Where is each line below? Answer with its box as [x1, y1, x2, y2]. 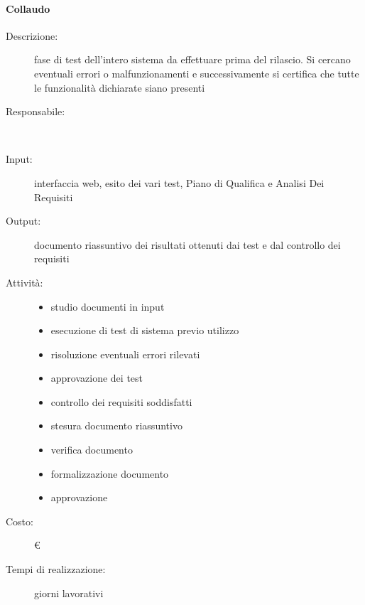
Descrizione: [6, 28, 58, 43]
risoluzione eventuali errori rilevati [50, 346, 200, 361]
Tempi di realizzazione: [6, 562, 106, 577]
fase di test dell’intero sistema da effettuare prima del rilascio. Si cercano [34, 52, 351, 67]
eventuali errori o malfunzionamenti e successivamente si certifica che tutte [34, 65, 359, 80]
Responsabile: [6, 104, 65, 119]
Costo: [6, 513, 33, 528]
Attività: [6, 274, 43, 289]
